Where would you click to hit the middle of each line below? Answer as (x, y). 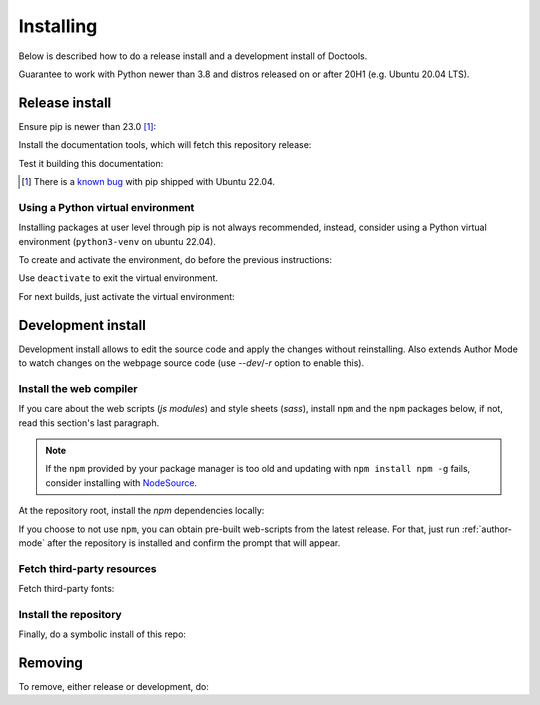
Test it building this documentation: (91, 163)
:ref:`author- (486, 529)
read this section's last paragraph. (89, 422)
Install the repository (70, 614)
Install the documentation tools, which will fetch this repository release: (165, 145)
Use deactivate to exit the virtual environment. (118, 278)
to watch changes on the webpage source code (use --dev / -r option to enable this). (191, 363)
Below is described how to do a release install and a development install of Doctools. (193, 56)
